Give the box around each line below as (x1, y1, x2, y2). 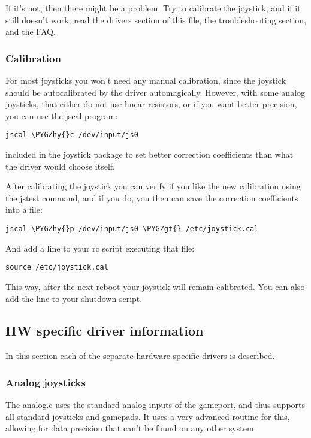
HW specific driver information (5, 321, 204, 340)
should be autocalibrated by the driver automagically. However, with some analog (5, 86, 306, 98)
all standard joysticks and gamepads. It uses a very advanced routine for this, (5, 410, 290, 422)
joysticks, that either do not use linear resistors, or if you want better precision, (5, 98, 297, 110)
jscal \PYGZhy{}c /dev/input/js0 (5, 131, 138, 140)
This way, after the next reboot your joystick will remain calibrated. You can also (5, 280, 305, 292)
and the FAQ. (5, 25, 56, 38)
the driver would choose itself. (5, 159, 116, 172)
